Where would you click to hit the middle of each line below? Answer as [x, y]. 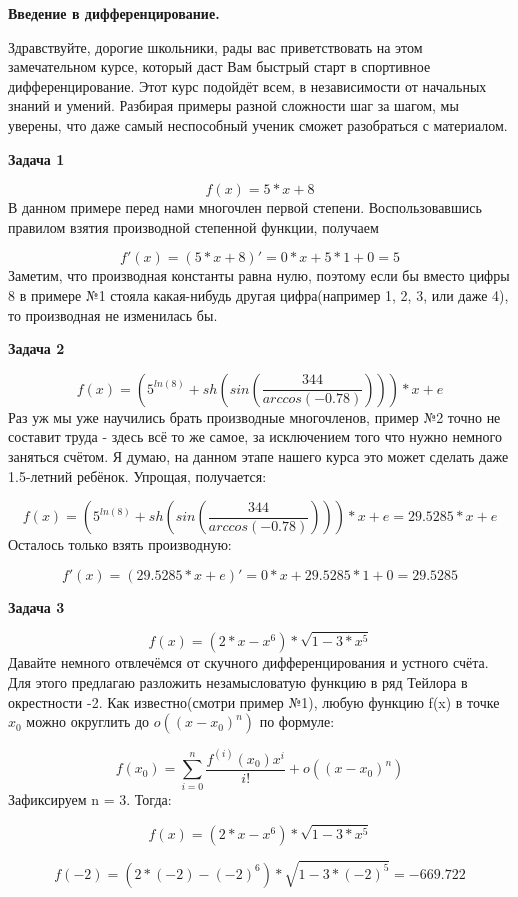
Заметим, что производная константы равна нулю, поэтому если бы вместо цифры [259, 275]
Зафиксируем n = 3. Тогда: [90, 799]
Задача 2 [36, 348]
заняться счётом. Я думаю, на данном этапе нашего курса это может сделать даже [258, 455]
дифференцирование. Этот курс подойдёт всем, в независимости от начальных [247, 85]
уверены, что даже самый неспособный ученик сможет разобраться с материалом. [258, 124]
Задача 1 [36, 158]
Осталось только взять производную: [120, 544]
